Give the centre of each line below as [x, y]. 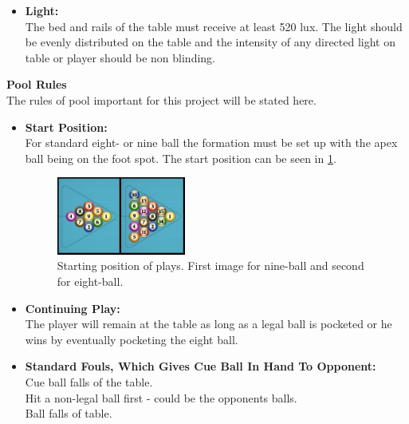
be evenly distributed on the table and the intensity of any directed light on [210, 42]
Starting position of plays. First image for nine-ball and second [210, 265]
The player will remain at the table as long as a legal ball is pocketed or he [208, 324]
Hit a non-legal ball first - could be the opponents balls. [161, 397]
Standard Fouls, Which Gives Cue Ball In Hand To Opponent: [201, 366]
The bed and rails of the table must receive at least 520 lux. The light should [214, 26]
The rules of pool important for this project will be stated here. [161, 99]
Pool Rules [37, 84]
